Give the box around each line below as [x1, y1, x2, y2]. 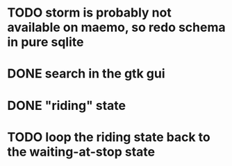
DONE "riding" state [7, 98, 126, 113]
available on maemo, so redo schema [7, 19, 226, 35]
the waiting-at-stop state [7, 144, 155, 160]
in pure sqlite [7, 35, 84, 50]
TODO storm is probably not [7, 5, 172, 21]
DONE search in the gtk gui [7, 66, 165, 82]
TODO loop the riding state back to [7, 129, 210, 145]
